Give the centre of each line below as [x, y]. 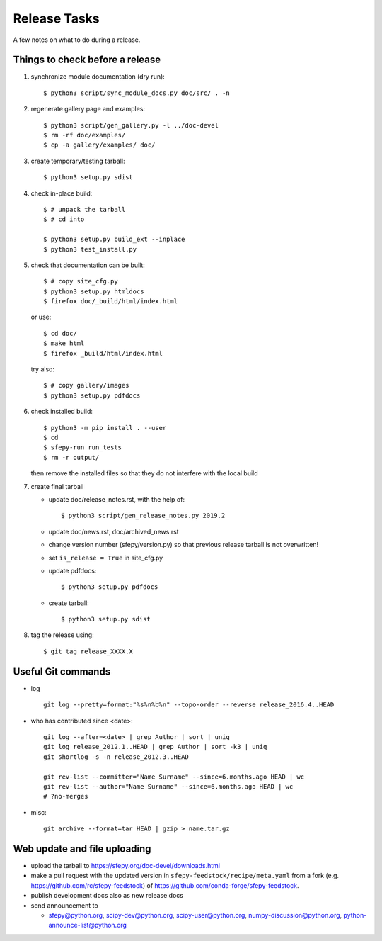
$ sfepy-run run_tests [83, 447]
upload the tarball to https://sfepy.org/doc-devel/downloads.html [126, 865]
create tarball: [69, 603]
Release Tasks [57, 18]
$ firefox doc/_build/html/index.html [111, 302]
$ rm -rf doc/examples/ [85, 135]
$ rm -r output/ [71, 457]
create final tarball [57, 486]
